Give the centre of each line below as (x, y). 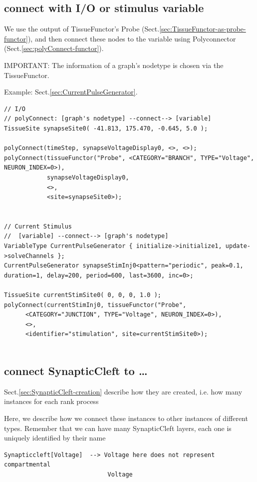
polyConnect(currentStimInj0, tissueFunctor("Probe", (95, 305)
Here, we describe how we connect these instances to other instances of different (126, 418)
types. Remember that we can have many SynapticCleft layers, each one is (118, 428)
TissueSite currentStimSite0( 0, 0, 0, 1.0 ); (83, 295)
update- (238, 246)
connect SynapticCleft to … (76, 370)
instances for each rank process (51, 401)
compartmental (27, 465)
